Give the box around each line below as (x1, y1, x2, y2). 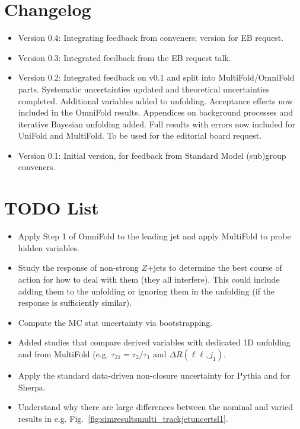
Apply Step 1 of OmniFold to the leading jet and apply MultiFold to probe (18, 230, 291, 242)
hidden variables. (18, 241, 79, 254)
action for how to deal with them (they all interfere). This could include (18, 273, 280, 285)
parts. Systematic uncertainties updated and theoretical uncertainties (18, 82, 270, 95)
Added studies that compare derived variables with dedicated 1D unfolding (18, 336, 291, 348)
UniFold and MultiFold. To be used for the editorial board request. (18, 129, 262, 142)
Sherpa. (18, 380, 46, 393)
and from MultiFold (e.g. (18, 347, 108, 360)
